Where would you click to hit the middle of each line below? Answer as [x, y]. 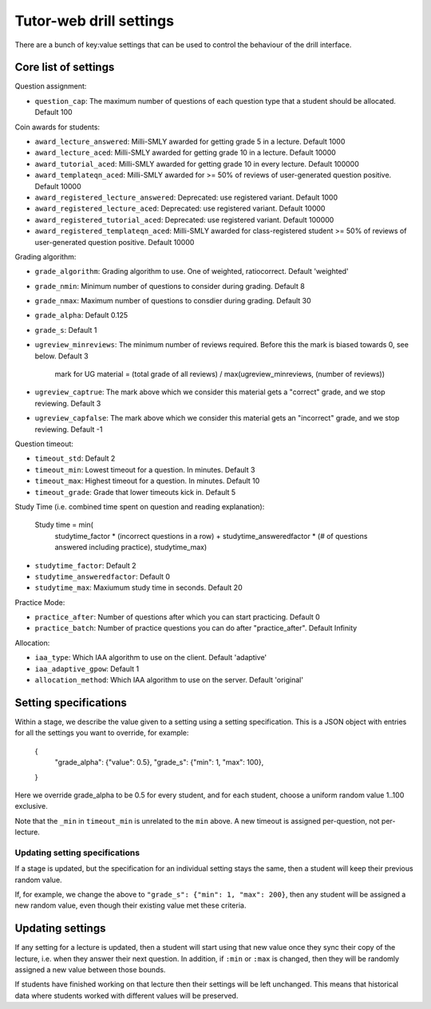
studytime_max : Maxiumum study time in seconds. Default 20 [138, 588]
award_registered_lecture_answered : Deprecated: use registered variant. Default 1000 [186, 197]
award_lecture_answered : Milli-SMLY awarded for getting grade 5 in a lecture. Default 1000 [190, 142]
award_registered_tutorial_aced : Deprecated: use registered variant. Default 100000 [184, 220]
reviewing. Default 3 [68, 403]
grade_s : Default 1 [66, 330]
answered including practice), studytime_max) [131, 548]
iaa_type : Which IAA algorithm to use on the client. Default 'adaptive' [151, 658]
